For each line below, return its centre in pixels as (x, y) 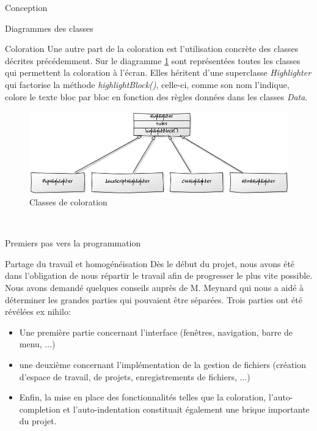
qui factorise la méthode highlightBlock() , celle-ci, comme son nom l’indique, (147, 84)
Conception (26, 7)
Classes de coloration (68, 202)
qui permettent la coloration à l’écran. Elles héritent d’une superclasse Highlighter (158, 72)
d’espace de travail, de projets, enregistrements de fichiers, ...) (135, 376)
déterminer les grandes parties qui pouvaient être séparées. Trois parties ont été (154, 299)
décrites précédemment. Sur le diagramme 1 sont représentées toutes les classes (153, 60)
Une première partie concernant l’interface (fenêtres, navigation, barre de (156, 332)
